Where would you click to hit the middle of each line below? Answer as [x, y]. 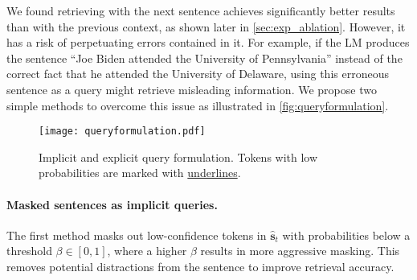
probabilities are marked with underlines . [140, 173]
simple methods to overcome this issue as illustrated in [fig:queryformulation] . [198, 105]
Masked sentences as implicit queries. [112, 204]
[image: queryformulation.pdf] [122, 132]
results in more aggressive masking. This [300, 251]
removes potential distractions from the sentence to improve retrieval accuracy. [200, 266]
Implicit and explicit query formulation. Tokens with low [178, 156]
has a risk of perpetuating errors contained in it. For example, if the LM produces [208, 42]
